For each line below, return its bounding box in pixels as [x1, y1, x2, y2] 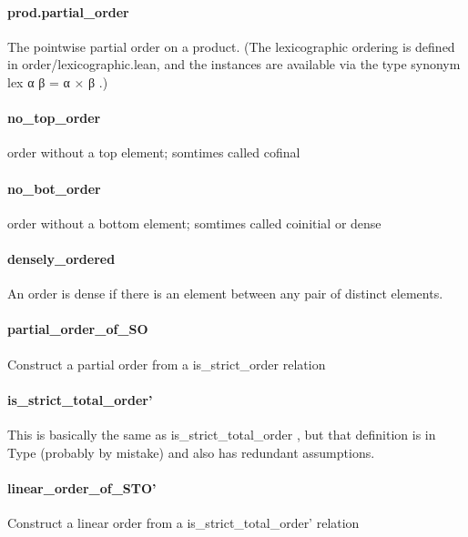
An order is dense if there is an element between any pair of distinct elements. [7, 284, 443, 303]
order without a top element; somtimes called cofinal [7, 143, 300, 162]
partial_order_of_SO [7, 319, 148, 339]
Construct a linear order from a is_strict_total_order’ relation [7, 512, 360, 532]
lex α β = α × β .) [7, 72, 108, 91]
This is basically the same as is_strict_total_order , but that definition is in [7, 424, 436, 443]
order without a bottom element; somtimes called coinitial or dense [7, 213, 382, 232]
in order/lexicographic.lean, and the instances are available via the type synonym [7, 55, 461, 74]
